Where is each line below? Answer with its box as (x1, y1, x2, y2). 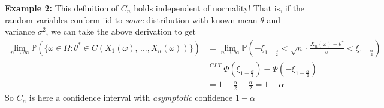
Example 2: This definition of (5, 2, 119, 14)
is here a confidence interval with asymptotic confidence (29, 91, 233, 104)
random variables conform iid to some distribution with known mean (5, 13, 258, 26)
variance (5, 25, 35, 38)
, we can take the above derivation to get (46, 25, 196, 38)
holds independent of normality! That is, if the (134, 2, 305, 14)
